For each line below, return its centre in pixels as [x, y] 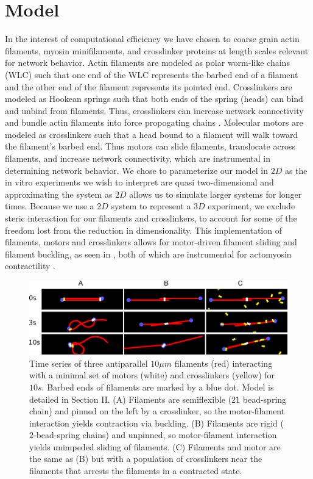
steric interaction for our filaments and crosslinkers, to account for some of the [151, 218]
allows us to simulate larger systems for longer [216, 194]
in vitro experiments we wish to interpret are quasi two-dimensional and [139, 182]
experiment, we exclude [251, 206]
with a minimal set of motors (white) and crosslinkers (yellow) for [152, 375]
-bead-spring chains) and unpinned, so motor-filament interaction [155, 435]
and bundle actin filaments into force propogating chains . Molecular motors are [154, 122]
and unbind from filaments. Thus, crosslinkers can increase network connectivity [154, 110]
